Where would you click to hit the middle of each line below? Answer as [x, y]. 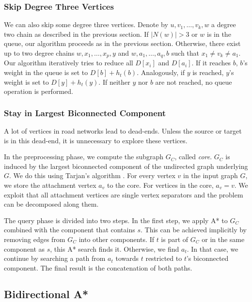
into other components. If [116, 239]
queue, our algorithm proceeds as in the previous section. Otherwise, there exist [122, 43]
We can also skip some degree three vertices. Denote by [86, 24]
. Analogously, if [161, 72]
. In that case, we [213, 249]
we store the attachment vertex [50, 185]
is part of [175, 239]
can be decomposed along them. [51, 204]
